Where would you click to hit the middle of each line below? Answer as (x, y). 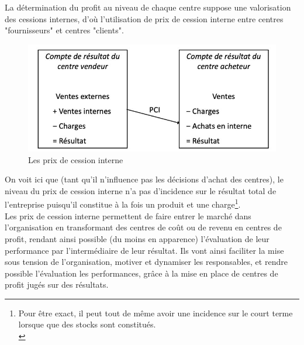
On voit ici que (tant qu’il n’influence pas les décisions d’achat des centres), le (144, 179)
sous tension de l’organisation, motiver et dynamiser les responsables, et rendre (146, 262)
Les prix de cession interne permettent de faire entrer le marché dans (128, 215)
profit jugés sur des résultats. (57, 284)
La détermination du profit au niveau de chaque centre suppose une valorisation (148, 7)
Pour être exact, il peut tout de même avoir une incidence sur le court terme (156, 313)
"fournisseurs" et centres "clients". (64, 30)
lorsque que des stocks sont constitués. (87, 324)
